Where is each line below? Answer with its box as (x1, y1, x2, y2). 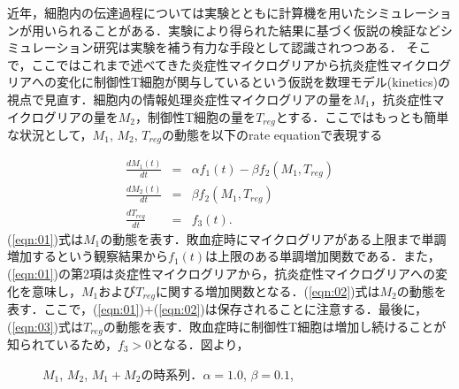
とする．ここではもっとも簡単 (275, 107, 449, 126)
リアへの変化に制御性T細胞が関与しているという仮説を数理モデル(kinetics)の (7, 72, 450, 91)
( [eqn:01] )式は (7, 229, 83, 248)
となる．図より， (151, 335, 249, 354)
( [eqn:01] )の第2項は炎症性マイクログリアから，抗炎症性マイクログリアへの (7, 263, 435, 282)
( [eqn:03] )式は (7, 317, 83, 335)
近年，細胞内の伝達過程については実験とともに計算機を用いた (7, 4, 366, 21)
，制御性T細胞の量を (135, 107, 256, 126)
